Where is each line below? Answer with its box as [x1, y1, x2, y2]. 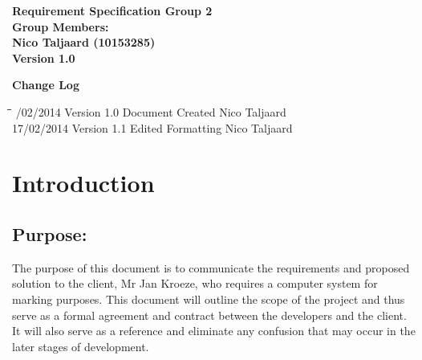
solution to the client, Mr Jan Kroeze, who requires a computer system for [12, 275, 378, 292]
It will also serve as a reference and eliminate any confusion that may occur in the [12, 322, 416, 339]
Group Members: [12, 18, 109, 35]
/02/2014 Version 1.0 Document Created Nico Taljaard [15, 103, 286, 120]
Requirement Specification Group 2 [12, 2, 213, 18]
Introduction [12, 166, 155, 199]
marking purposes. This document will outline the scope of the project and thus [12, 290, 405, 307]
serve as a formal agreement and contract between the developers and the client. [12, 306, 407, 323]
